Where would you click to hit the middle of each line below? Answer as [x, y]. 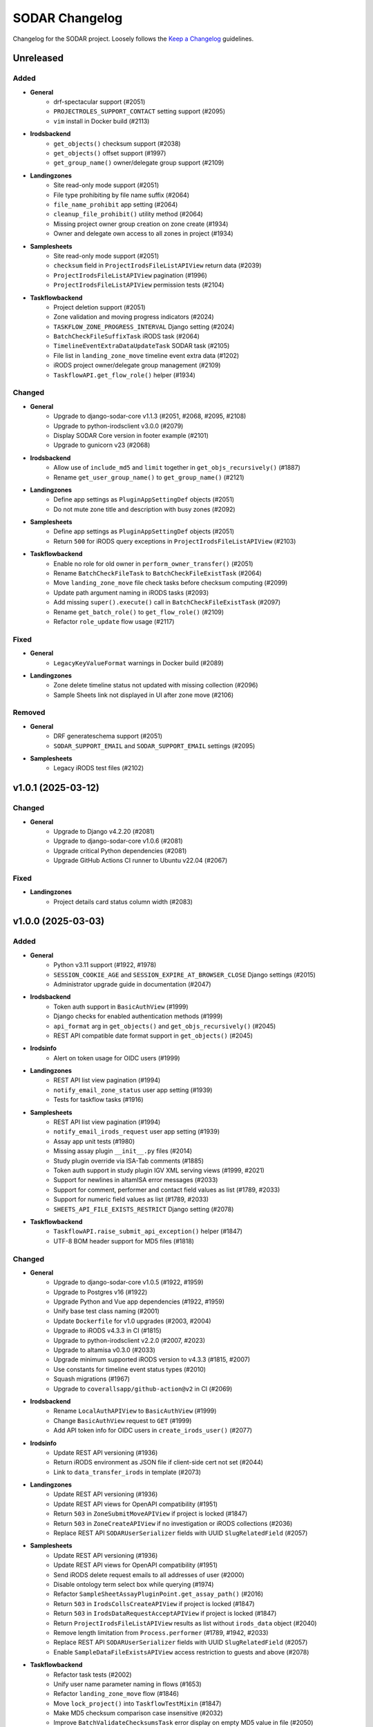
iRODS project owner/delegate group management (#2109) [137, 365]
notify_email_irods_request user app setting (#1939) [137, 1132]
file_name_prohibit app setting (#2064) [116, 204]
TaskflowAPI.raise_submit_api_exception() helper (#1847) [148, 1231]
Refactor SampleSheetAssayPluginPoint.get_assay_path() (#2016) [159, 1594]
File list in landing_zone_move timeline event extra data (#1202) [146, 355]
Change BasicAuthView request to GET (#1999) [123, 1420]
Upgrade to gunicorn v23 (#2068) [102, 445]
